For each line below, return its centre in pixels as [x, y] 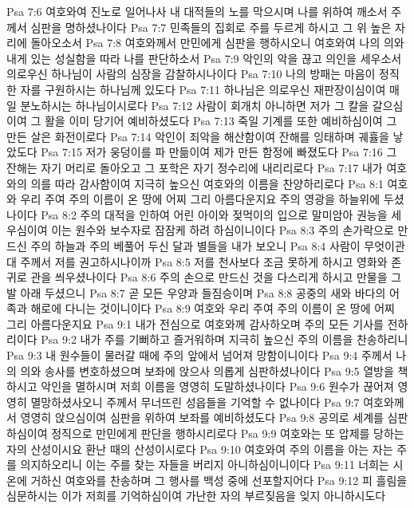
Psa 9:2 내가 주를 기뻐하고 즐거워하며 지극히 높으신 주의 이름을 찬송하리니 [225, 339]
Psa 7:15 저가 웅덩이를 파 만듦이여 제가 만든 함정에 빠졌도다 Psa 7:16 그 [219, 152]
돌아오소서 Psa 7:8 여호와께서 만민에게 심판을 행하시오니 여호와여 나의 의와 [217, 43]
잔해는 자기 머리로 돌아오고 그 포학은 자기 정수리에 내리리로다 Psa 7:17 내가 [195, 167]
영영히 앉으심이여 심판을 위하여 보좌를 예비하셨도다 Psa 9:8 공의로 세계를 [202, 417]
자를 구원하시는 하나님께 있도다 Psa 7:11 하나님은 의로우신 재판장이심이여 [203, 89]
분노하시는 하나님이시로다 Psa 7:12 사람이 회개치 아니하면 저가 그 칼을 [195, 105]
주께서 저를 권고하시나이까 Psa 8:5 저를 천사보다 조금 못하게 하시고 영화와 [204, 261]
